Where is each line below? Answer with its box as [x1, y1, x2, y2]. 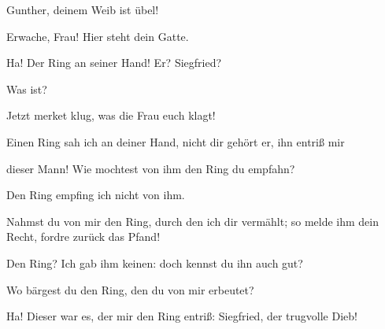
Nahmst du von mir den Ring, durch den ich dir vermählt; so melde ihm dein [6, 213, 379, 229]
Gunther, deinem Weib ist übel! [6, 2, 159, 17]
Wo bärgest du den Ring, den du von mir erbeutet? [6, 281, 254, 298]
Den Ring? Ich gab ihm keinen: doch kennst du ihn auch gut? [6, 254, 303, 271]
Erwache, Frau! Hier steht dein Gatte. [6, 28, 189, 44]
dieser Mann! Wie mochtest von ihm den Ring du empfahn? [6, 160, 295, 176]
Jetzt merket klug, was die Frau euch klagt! [6, 107, 216, 124]
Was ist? [6, 80, 47, 97]
